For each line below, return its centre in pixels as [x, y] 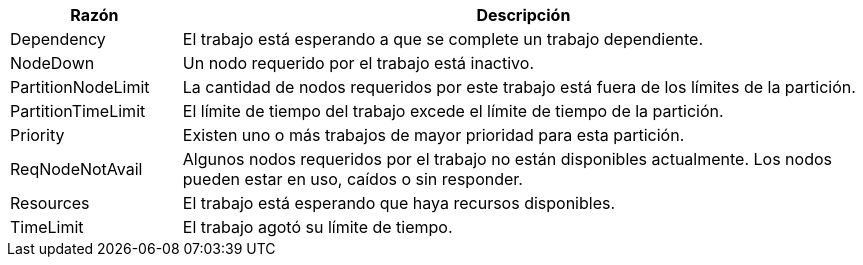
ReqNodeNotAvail [76, 169]
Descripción [523, 15]
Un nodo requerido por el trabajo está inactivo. [358, 63]
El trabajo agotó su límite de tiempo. [317, 227]
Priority [37, 135]
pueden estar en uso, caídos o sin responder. [352, 179]
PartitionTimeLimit [78, 111]
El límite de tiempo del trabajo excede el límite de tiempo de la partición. [453, 111]
